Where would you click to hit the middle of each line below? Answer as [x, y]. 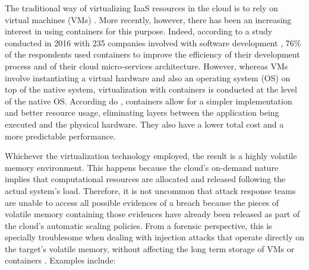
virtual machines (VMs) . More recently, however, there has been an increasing [148, 19]
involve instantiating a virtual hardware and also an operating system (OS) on [148, 77]
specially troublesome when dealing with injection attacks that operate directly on [154, 237]
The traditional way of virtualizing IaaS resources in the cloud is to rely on [141, 8]
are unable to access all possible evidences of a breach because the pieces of [142, 202]
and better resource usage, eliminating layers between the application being [142, 112]
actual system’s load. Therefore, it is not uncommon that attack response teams [150, 190]
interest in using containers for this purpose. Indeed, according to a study [139, 31]
